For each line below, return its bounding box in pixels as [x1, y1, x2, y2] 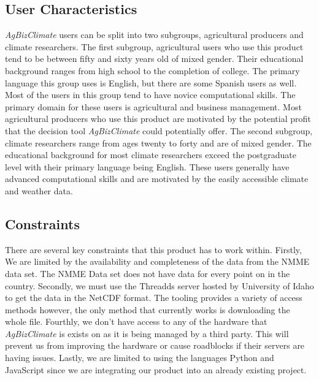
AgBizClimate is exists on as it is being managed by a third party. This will [5, 327, 289, 340]
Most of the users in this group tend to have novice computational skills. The [5, 88, 296, 101]
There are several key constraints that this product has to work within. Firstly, [5, 243, 302, 256]
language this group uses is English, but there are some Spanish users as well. [5, 76, 297, 89]
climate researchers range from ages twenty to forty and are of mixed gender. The [5, 136, 312, 149]
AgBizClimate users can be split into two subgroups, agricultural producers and [5, 28, 304, 41]
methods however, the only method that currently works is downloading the [5, 303, 290, 316]
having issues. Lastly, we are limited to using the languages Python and [5, 351, 274, 364]
